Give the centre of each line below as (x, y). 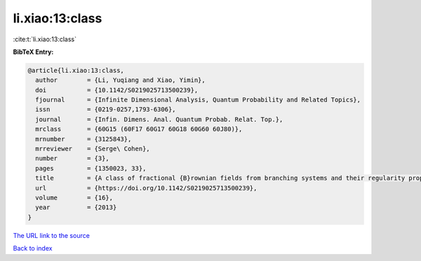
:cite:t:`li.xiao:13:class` (45, 39)
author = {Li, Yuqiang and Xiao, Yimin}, (121, 80)
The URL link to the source (52, 235)
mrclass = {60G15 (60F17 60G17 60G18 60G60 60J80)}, (139, 129)
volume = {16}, (74, 198)
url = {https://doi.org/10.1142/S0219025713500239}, (146, 188)
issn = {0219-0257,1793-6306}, (106, 110)
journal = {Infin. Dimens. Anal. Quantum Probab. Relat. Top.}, (159, 119)
